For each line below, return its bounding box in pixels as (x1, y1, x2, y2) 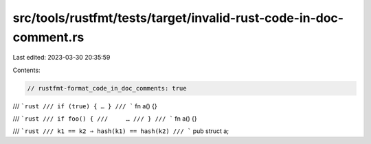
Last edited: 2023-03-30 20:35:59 (12, 53, 111, 62)
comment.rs (12, 29, 85, 45)
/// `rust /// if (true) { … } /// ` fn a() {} (12, 101, 157, 110)
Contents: (12, 66, 41, 74)
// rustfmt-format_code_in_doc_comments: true (27, 84, 187, 92)
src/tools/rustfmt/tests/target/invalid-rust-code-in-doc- (12, 10, 344, 25)
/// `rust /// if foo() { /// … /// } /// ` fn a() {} (12, 115, 197, 123)
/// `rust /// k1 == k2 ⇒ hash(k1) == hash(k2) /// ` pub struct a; (12, 127, 229, 135)
